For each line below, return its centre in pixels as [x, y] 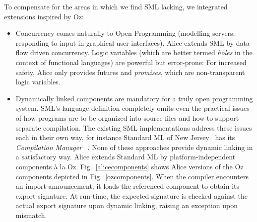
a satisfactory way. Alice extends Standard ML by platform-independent [126, 157]
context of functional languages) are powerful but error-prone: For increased [131, 62]
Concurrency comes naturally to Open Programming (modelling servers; [125, 33]
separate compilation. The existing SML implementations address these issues [134, 127]
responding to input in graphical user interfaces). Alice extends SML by [125, 42]
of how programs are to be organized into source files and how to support [127, 117]
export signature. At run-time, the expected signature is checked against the [131, 195]
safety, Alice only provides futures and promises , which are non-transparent [130, 72]
